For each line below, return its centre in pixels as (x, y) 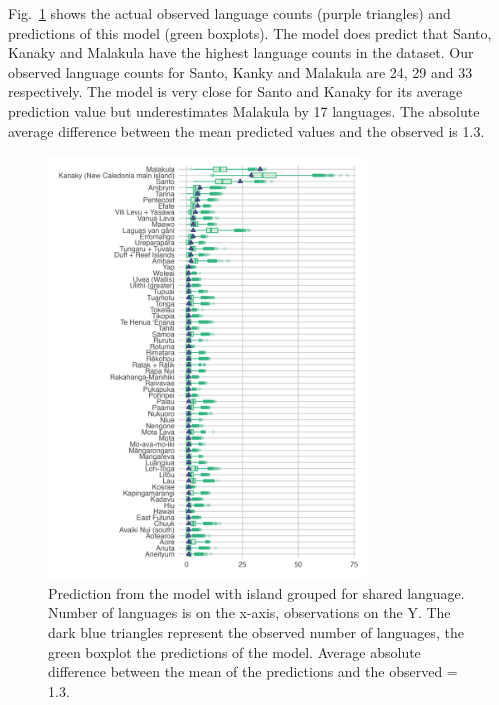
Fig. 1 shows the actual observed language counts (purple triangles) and (229, 13)
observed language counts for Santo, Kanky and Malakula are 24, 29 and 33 (240, 71)
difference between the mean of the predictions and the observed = (253, 671)
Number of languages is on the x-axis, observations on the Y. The (249, 612)
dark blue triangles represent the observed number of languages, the (256, 631)
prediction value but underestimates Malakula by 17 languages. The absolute (244, 110)
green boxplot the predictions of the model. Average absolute (234, 651)
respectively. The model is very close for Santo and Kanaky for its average (235, 91)
